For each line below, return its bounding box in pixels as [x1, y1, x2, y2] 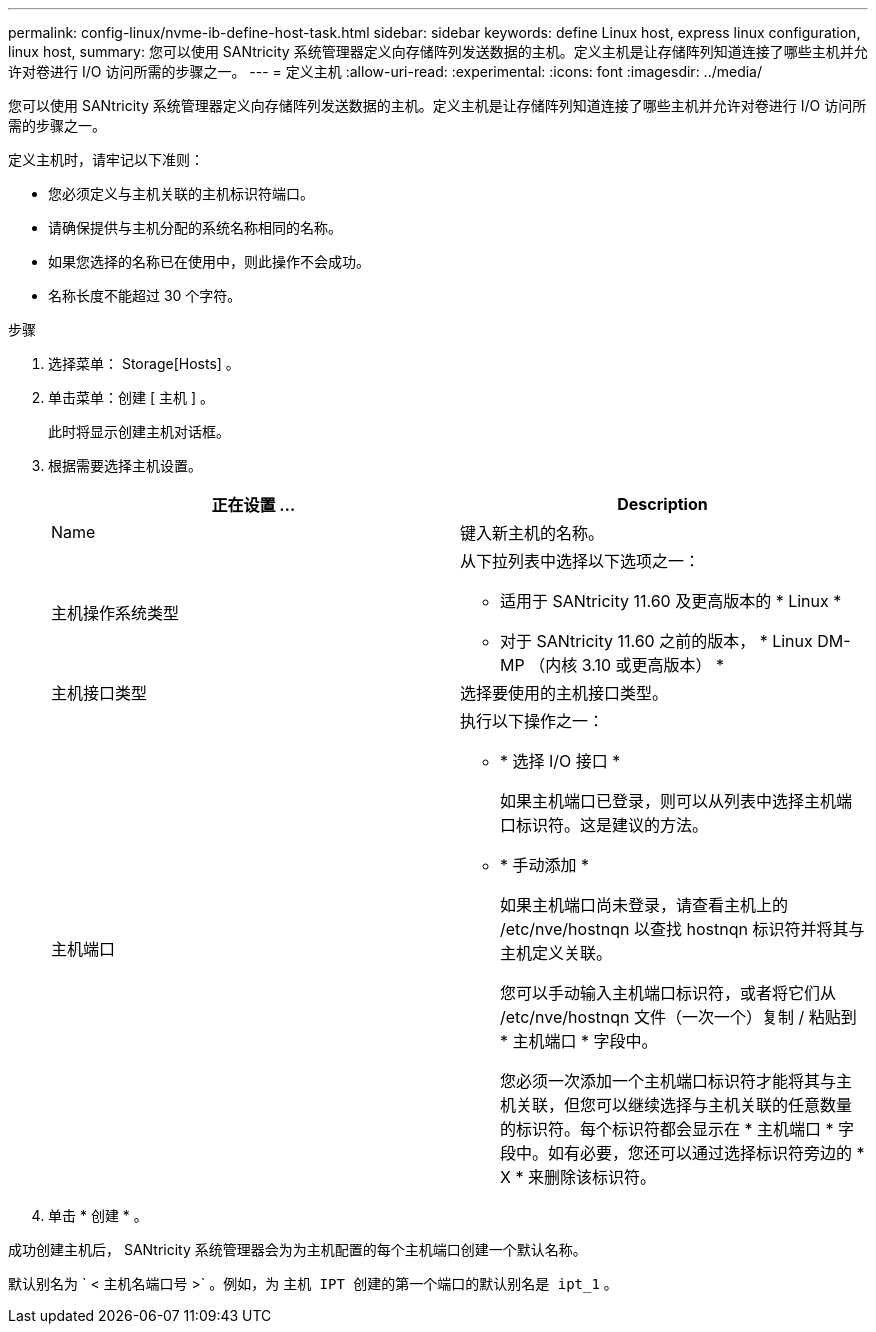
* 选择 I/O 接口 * [500, 751, 621, 771]
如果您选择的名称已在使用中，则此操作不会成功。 [48, 253, 370, 270]
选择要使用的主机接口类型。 [460, 683, 669, 703]
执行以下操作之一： [460, 711, 605, 731]
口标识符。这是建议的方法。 [500, 815, 709, 835]
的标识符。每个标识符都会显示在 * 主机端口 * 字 [500, 1119, 855, 1139]
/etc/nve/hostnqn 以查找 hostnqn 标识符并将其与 [500, 919, 865, 939]
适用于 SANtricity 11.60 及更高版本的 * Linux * [500, 591, 842, 611]
